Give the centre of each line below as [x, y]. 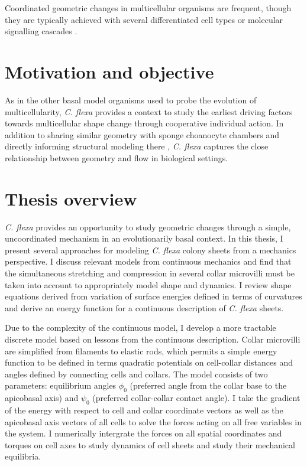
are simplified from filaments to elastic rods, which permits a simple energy [141, 351]
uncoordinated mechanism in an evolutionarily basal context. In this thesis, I [144, 238]
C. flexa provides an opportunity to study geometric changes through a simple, [148, 227]
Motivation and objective [109, 71]
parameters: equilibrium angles [61, 385]
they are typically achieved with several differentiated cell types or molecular [144, 19]
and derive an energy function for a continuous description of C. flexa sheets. [144, 307]
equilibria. [23, 456]
